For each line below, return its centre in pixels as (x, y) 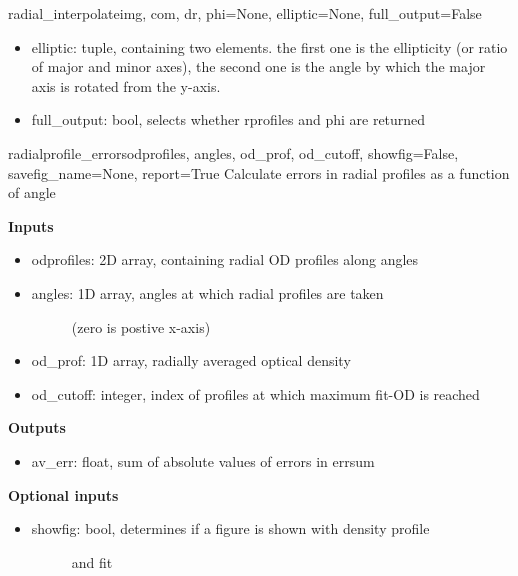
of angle (32, 192)
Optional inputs (63, 494)
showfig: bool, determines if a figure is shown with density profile (230, 528)
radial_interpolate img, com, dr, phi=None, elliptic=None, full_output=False (245, 13)
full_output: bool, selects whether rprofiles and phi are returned (228, 119)
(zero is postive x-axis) (141, 326)
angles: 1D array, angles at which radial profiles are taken (207, 292)
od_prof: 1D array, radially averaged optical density (191, 360)
